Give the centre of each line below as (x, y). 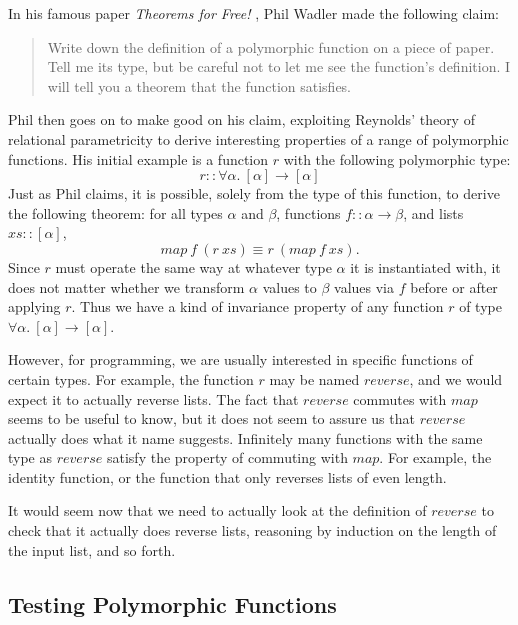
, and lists (433, 212)
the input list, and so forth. (92, 549)
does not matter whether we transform (126, 286)
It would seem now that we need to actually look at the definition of (217, 510)
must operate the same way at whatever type (193, 266)
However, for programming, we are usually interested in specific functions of (240, 359)
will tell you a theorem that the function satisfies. (199, 85)
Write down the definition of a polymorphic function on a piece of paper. (271, 46)
